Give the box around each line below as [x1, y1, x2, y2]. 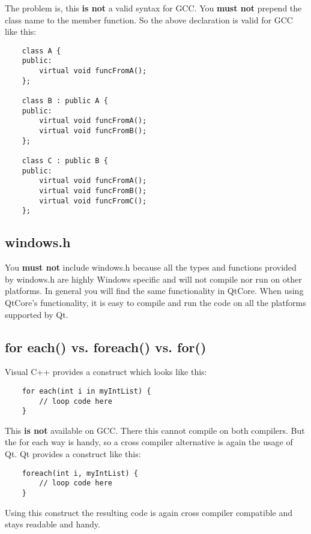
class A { [22, 46, 61, 55]
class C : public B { [22, 157, 108, 165]
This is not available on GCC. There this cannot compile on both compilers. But [5, 424, 305, 436]
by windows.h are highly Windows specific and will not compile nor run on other [5, 272, 302, 285]
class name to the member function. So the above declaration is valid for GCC [5, 13, 293, 26]
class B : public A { [22, 97, 108, 106]
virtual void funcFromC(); [39, 196, 147, 205]
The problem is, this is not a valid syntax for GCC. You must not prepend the [5, 2, 302, 14]
